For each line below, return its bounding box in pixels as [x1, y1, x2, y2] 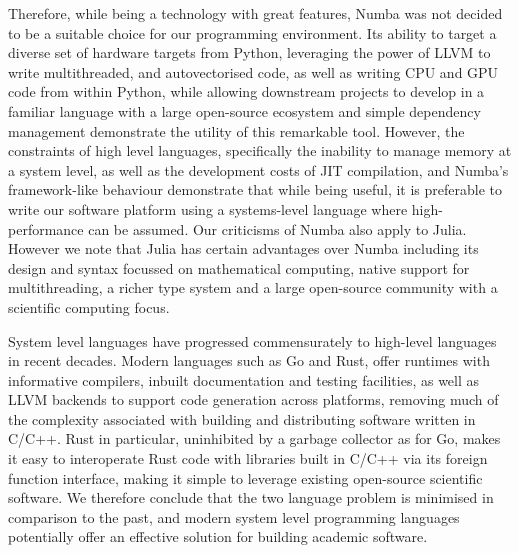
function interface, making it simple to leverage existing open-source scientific [8, 467, 483, 488]
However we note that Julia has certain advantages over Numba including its [8, 238, 479, 259]
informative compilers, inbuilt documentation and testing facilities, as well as [8, 369, 480, 390]
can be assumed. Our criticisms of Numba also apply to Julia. [88, 218, 467, 239]
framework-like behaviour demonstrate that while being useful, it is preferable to [8, 179, 502, 200]
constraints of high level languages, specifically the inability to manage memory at [8, 140, 512, 161]
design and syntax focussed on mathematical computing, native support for [8, 257, 470, 278]
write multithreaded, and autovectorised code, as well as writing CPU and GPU [8, 61, 499, 82]
